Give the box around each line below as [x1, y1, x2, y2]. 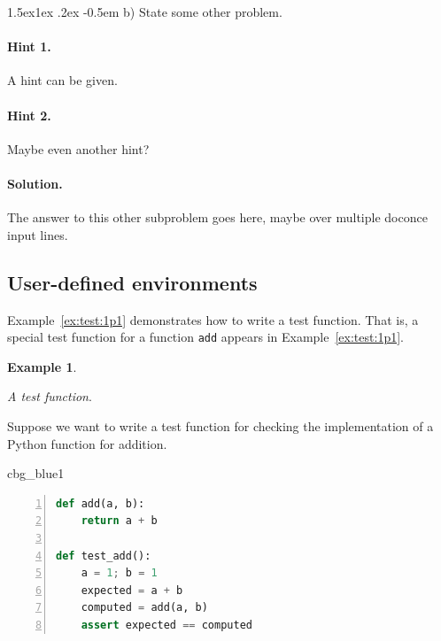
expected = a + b [81, 583, 183, 597]
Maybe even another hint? [7, 139, 150, 158]
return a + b [81, 514, 158, 528]
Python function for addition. [7, 434, 167, 452]
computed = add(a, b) [81, 601, 208, 614]
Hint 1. [7, 37, 51, 56]
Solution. [7, 174, 63, 192]
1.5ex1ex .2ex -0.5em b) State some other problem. [7, 3, 282, 20]
